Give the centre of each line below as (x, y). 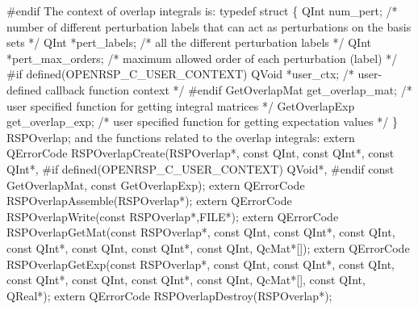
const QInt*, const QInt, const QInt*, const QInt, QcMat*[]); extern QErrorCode (208, 247)
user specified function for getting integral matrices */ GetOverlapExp (181, 105)
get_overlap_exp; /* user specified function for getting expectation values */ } (202, 121)
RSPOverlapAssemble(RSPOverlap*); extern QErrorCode (149, 201)
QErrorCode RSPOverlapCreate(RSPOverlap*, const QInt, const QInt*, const (201, 153)
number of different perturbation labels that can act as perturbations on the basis (209, 26)
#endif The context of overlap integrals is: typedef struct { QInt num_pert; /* (202, 10)
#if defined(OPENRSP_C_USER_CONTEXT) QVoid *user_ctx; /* (180, 74)
